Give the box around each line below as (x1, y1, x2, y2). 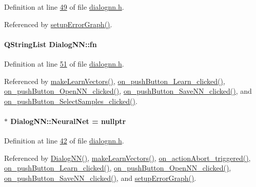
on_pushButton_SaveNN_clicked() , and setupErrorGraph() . (4, 172, 196, 183)
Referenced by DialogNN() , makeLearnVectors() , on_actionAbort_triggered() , (4, 152, 251, 163)
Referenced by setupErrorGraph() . (4, 18, 112, 29)
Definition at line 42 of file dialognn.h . (4, 135, 124, 146)
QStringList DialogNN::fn (4, 38, 97, 49)
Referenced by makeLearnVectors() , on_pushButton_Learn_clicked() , (4, 75, 225, 86)
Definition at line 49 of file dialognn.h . (4, 2, 124, 12)
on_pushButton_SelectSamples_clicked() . (4, 95, 137, 106)
